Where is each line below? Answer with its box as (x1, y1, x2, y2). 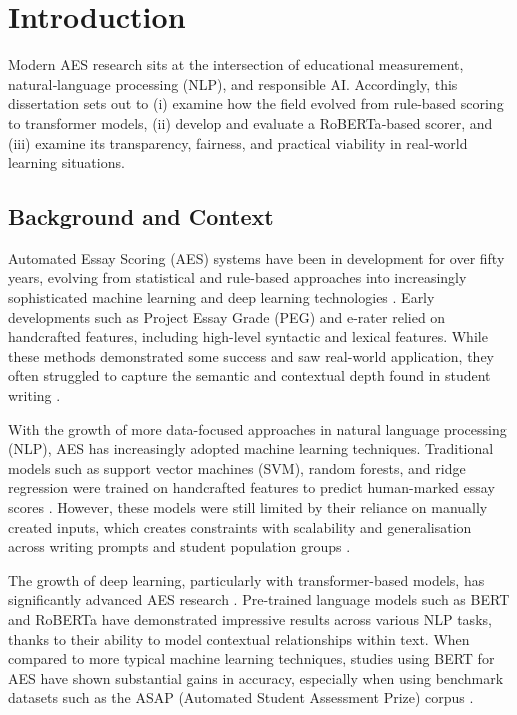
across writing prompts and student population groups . (8, 536, 351, 557)
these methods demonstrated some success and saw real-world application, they (8, 345, 495, 366)
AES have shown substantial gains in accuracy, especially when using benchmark (8, 667, 504, 688)
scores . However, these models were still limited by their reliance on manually (8, 497, 488, 518)
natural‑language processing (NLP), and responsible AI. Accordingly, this (8, 73, 458, 94)
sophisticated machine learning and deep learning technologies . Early (8, 287, 435, 308)
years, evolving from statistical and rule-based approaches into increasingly (8, 267, 467, 288)
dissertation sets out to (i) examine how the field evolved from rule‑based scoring (8, 93, 504, 114)
